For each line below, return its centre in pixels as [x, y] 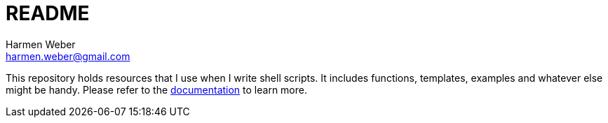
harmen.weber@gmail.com [68, 56]
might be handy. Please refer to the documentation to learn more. [156, 89]
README [48, 13]
